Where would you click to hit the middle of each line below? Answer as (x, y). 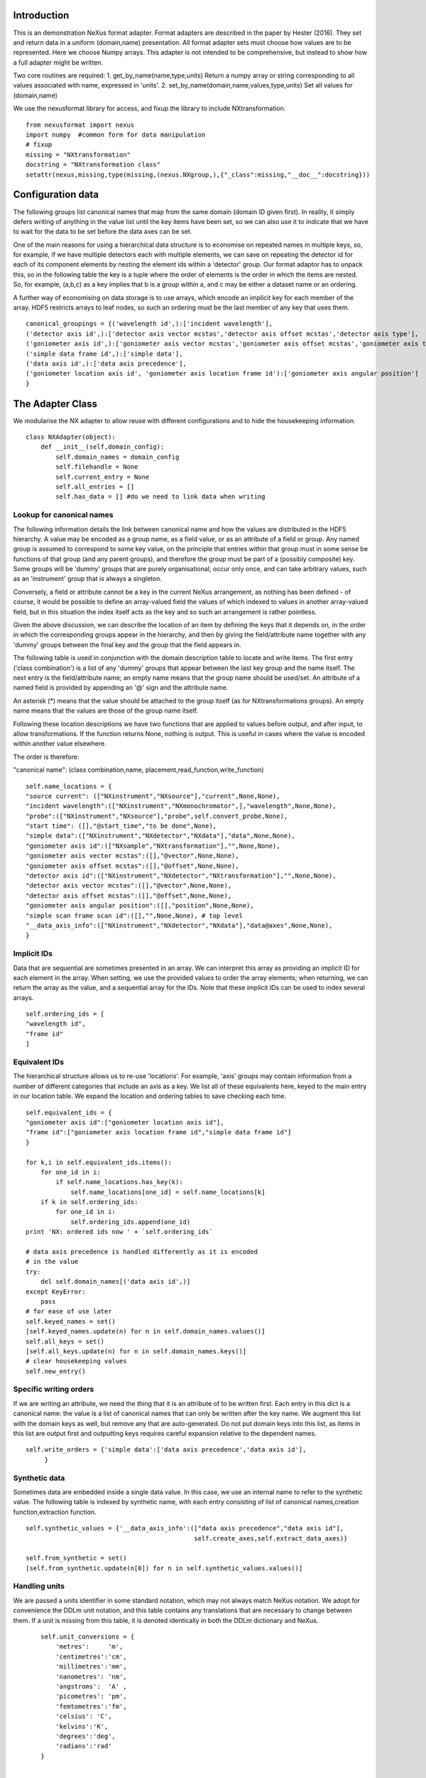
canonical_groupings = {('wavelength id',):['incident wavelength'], (149, 324)
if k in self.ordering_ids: (89, 1202)
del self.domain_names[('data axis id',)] (115, 1282)
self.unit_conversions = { (87, 1637)
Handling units (39, 1586)
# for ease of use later (69, 1311)
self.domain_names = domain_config (118, 457)
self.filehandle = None (97, 467)
